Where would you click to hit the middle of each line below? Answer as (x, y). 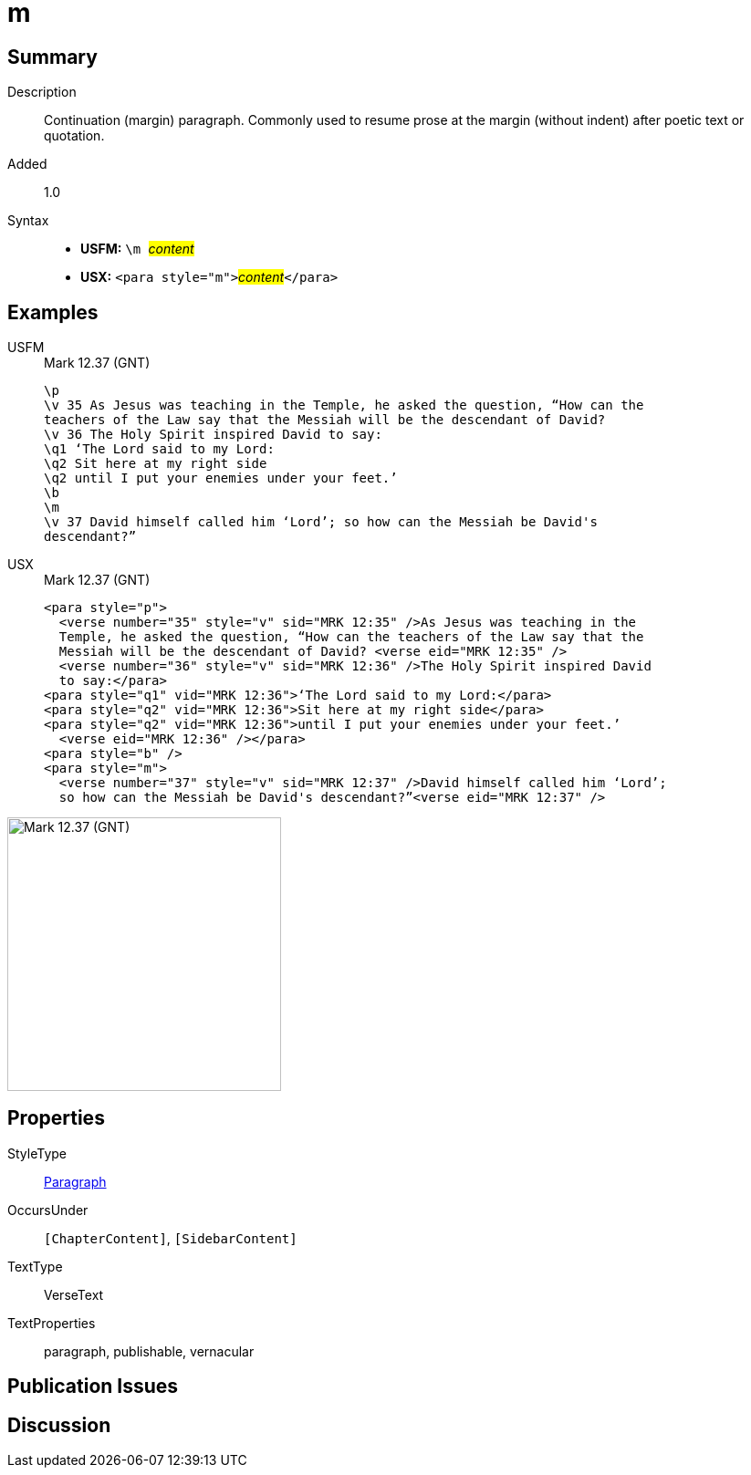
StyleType (37, 1153)
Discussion (59, 1425)
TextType (35, 1266)
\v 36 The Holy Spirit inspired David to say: (213, 435)
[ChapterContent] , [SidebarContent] (171, 1238)
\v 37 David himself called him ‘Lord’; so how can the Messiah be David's (321, 522)
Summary (52, 57)
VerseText (74, 1294)
